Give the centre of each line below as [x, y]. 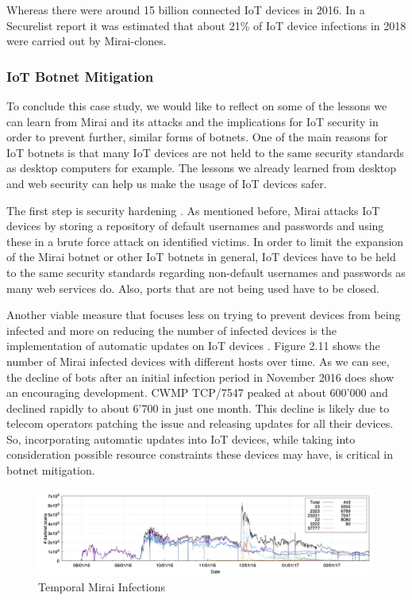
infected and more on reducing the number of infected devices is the [171, 330]
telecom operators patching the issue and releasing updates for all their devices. [200, 423]
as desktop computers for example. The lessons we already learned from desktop [202, 168]
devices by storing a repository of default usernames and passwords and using [195, 226]
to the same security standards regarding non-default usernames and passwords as [206, 272]
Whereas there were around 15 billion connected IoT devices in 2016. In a [186, 10]
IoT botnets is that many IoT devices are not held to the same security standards [205, 152]
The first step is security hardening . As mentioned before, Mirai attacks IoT [193, 210]
